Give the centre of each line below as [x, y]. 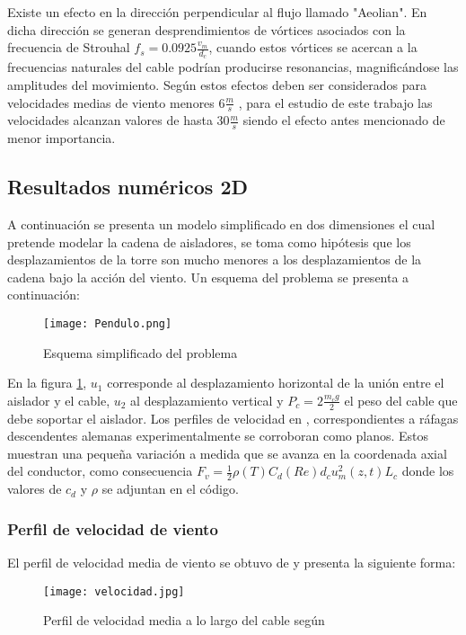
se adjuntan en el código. [170, 489]
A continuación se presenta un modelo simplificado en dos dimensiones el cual [221, 224]
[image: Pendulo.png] [108, 324]
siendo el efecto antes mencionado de [344, 120]
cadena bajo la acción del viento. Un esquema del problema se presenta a [208, 277]
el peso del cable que [401, 400]
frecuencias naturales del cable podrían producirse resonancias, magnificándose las [233, 67]
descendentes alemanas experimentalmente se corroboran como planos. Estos [218, 436]
